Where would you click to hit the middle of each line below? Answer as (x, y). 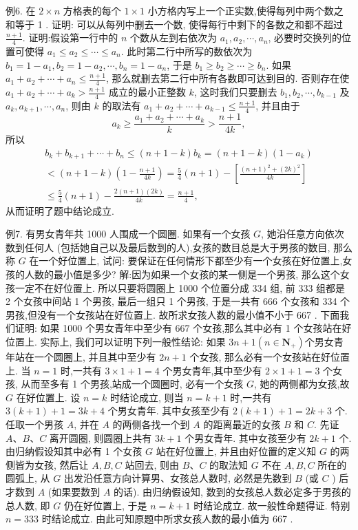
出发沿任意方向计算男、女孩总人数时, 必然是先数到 (178, 478)
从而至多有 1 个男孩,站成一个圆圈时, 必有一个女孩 (132, 384)
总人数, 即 (28, 505)
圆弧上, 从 (28, 478)
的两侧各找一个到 (151, 424)
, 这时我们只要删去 (235, 92)
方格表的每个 (92, 10)
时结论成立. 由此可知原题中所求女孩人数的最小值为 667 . (167, 519)
